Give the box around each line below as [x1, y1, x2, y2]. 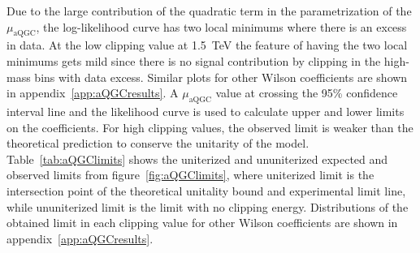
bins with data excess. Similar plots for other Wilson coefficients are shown [34, 68, 408, 85]
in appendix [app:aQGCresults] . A [6, 84, 179, 101]
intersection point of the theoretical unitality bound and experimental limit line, [6, 182, 406, 199]
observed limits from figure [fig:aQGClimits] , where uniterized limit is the [6, 166, 375, 183]
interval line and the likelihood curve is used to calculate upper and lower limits [6, 102, 405, 119]
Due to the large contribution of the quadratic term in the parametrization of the [6, 2, 412, 19]
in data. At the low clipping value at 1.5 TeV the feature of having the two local [6, 36, 408, 54]
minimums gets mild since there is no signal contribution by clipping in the [6, 52, 381, 69]
